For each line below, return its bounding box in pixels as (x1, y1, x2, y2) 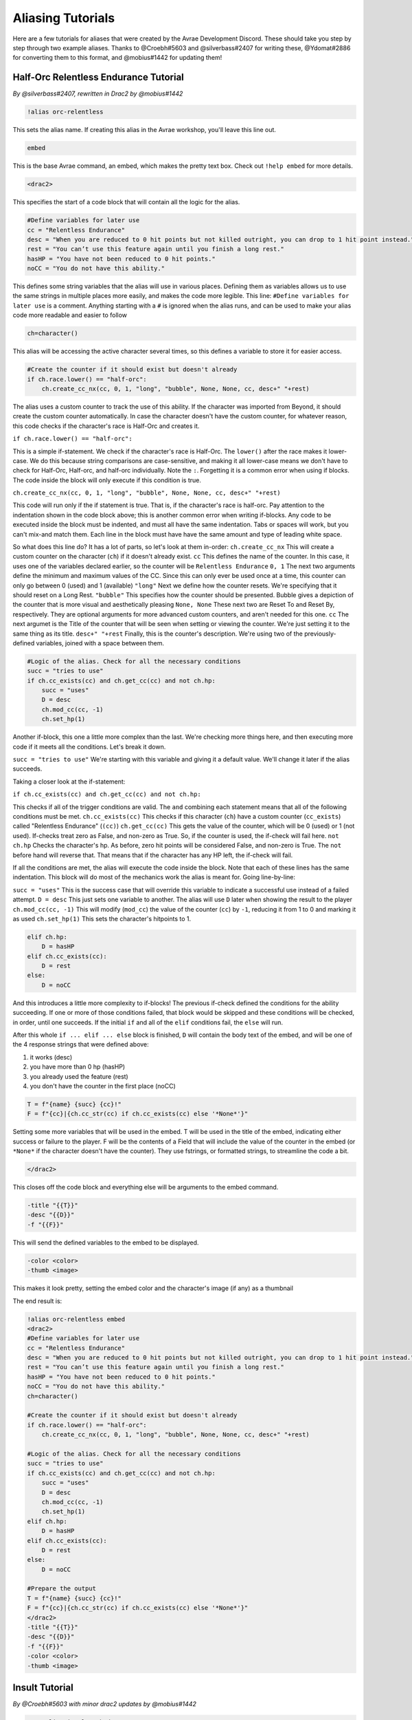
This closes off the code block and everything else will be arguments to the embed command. (12, 1183, 279, 1192)
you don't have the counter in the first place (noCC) (30, 1082, 176, 1090)
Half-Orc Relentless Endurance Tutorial (12, 72, 185, 83)
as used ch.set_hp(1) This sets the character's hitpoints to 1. (12, 914, 192, 923)
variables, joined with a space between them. (36, 638, 165, 647)
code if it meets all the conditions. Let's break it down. (12, 742, 166, 751)
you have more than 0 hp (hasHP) (30, 1063, 126, 1071)
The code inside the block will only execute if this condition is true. (12, 475, 202, 484)
